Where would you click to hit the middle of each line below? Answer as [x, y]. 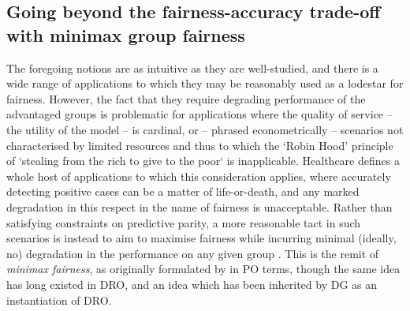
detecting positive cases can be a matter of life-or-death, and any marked [183, 191]
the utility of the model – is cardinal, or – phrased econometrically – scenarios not [205, 129]
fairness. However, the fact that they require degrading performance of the [186, 98]
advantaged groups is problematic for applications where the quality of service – [199, 114]
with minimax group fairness [126, 34]
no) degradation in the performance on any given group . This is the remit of [193, 253]
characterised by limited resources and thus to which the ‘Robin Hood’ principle [200, 145]
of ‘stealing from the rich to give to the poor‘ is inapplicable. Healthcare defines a [203, 161]
